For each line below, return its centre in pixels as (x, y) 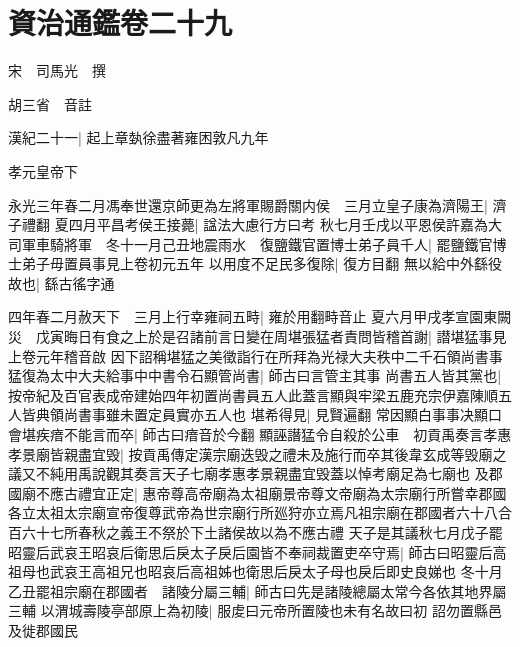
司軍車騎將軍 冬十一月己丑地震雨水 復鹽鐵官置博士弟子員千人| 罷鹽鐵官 (250, 243)
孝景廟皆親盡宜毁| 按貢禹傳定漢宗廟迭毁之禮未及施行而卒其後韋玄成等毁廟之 (257, 453)
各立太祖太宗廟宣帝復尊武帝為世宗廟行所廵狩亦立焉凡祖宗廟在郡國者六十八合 (260, 512)
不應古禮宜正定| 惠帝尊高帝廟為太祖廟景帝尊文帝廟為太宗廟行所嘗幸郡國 (271, 492)
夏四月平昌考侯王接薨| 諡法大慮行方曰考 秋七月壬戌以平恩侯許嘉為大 (278, 224)
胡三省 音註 (50, 103)
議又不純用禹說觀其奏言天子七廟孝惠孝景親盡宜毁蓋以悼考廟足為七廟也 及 (248, 473)
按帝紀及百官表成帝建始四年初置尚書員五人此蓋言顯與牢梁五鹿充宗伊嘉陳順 (253, 394)
